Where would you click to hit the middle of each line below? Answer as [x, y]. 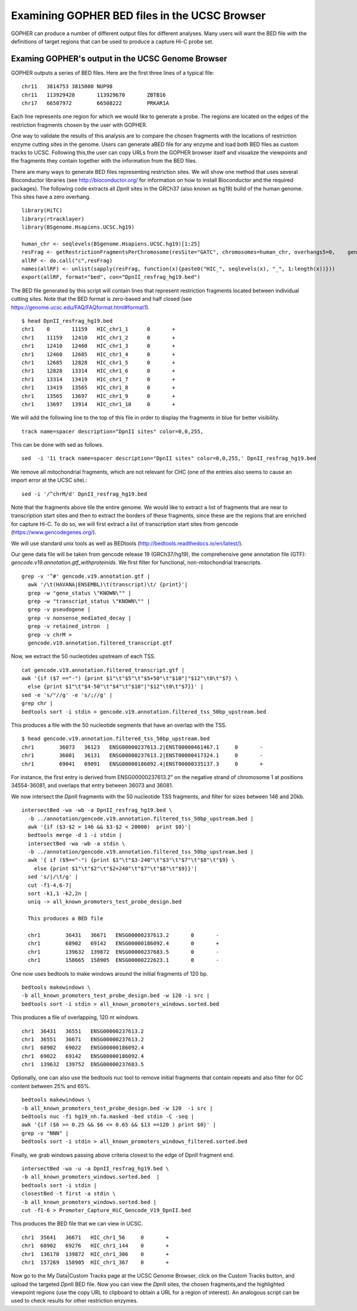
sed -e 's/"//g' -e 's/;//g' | [67, 695]
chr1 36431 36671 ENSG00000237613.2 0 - [123, 935]
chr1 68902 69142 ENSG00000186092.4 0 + [123, 943]
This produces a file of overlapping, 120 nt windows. [75, 1017]
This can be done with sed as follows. [57, 445]
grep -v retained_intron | [69, 626]
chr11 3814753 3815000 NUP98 [67, 87]
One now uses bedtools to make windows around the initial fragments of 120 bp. [109, 973]
